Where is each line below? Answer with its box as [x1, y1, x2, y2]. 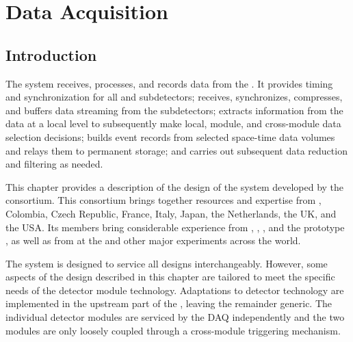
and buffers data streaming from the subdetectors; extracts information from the [5, 103, 343, 117]
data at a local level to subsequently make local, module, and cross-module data [5, 116, 341, 131]
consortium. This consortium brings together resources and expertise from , [5, 193, 322, 207]
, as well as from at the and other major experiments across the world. [5, 233, 301, 248]
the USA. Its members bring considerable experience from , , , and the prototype [5, 220, 345, 234]
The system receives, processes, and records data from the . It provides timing [5, 76, 333, 90]
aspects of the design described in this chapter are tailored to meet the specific [5, 269, 335, 284]
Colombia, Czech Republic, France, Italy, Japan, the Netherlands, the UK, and [5, 206, 337, 220]
